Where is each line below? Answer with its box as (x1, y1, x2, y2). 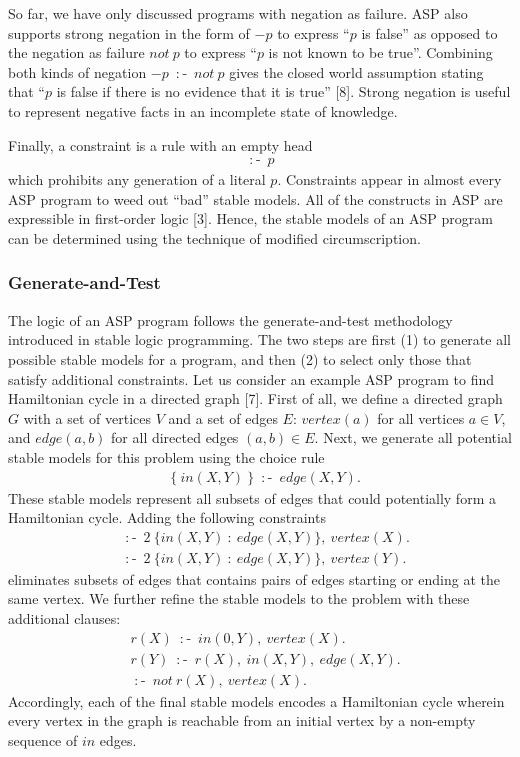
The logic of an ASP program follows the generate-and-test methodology (8, 309, 453, 330)
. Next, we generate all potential (314, 427, 512, 448)
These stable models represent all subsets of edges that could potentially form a (8, 487, 496, 508)
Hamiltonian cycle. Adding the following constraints (8, 507, 326, 528)
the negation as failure (8, 42, 145, 63)
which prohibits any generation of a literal (8, 169, 266, 190)
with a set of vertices (23, 407, 152, 428)
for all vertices (377, 407, 465, 428)
